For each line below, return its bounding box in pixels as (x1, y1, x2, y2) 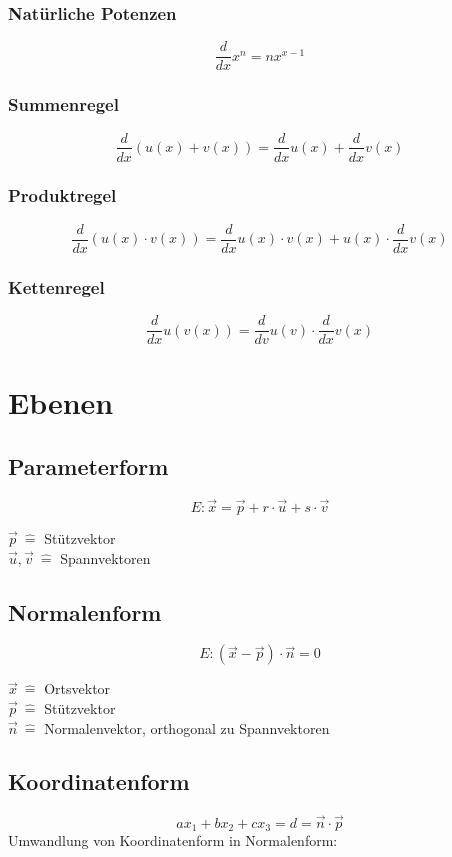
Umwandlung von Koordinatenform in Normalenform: (8, 829, 338, 850)
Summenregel (8, 92, 119, 117)
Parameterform (8, 450, 169, 481)
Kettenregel (8, 274, 105, 299)
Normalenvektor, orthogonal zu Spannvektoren (44, 717, 330, 738)
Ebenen (8, 382, 114, 423)
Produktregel (8, 183, 117, 208)
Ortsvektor (44, 678, 111, 699)
